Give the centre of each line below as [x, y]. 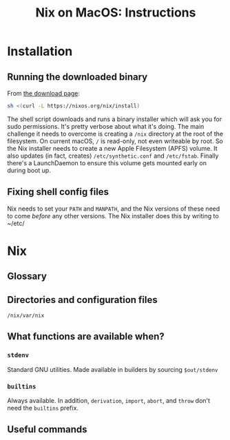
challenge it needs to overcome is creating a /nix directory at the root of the [115, 134]
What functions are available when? [86, 336]
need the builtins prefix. [43, 408]
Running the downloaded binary [77, 77]
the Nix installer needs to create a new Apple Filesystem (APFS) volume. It [113, 148]
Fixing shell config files [58, 192]
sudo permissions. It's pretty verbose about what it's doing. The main [106, 126]
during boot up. [29, 170]
